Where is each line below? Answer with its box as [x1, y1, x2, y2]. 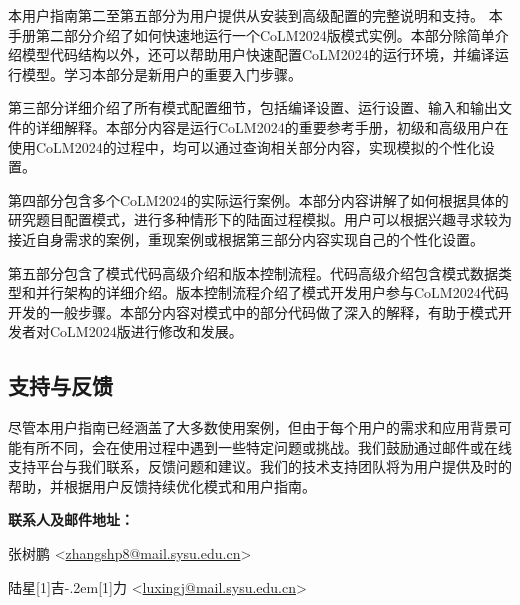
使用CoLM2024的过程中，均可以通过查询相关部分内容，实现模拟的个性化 [8, 136, 481, 157]
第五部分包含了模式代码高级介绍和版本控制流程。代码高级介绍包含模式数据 [8, 262, 498, 283]
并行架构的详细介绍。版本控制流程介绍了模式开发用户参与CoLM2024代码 [35, 282, 509, 303]
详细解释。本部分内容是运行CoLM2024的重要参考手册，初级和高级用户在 [35, 116, 509, 137]
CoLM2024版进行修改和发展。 [49, 321, 243, 342]
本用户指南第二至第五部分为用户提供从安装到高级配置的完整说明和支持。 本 [8, 5, 503, 25]
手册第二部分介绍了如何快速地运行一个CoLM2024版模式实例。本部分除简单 [8, 24, 495, 45]
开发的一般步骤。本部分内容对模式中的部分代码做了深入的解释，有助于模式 [8, 301, 498, 322]
